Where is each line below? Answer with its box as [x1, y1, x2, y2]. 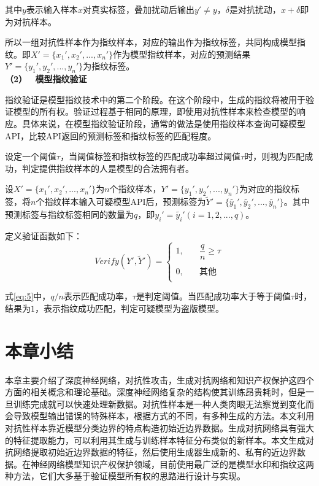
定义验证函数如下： [5, 229, 82, 242]
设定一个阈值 [5, 150, 56, 163]
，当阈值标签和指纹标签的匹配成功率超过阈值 [60, 150, 241, 163]
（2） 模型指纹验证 [5, 72, 87, 85]
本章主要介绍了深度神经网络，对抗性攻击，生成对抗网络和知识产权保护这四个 [5, 373, 314, 386]
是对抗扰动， [229, 3, 281, 15]
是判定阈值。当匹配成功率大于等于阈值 [136, 290, 291, 303]
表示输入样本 [26, 3, 78, 15]
